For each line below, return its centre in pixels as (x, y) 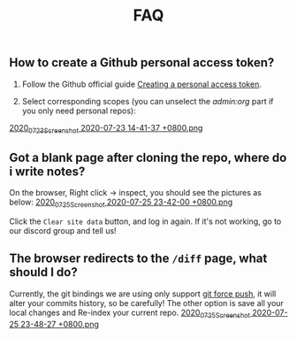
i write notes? (47, 171)
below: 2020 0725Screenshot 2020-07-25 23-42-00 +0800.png (121, 203)
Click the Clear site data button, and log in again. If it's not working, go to (145, 221)
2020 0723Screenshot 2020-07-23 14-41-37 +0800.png (106, 129)
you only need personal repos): (79, 111)
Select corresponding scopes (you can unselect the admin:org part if (148, 101)
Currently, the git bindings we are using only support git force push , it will (143, 294)
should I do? (43, 272)
